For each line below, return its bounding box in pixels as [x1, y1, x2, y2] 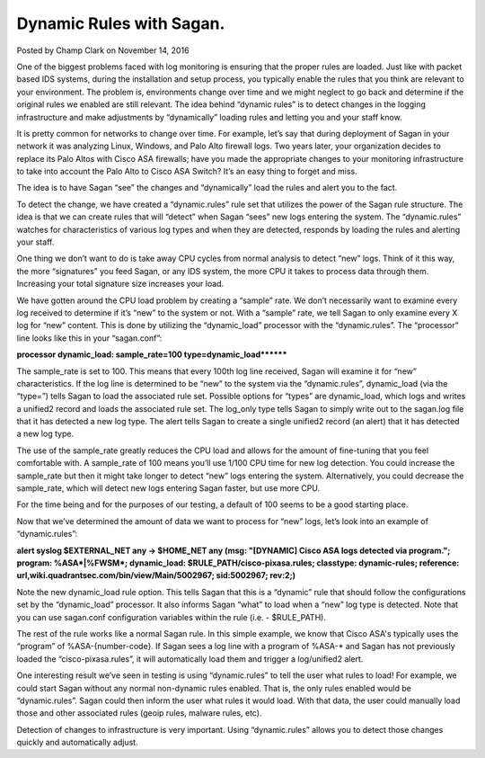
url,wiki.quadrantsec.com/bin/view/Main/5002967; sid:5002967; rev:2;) [16, 570, 296, 581]
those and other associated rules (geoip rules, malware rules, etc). [16, 708, 262, 718]
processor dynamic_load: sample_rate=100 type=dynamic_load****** [16, 349, 287, 360]
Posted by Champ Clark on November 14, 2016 [16, 45, 190, 56]
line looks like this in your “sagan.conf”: [16, 333, 163, 343]
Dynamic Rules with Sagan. [16, 13, 225, 33]
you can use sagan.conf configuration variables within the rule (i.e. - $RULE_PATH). [16, 611, 327, 622]
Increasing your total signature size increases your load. [16, 279, 225, 290]
